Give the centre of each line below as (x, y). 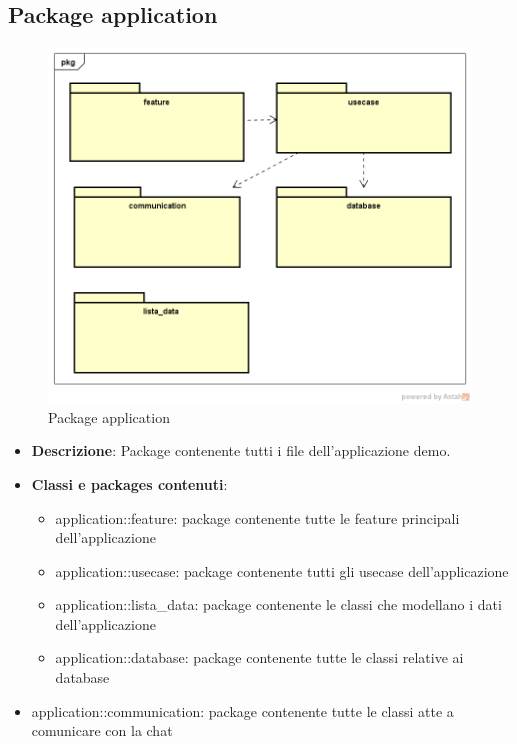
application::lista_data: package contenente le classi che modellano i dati (278, 604)
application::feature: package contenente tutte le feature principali (257, 517)
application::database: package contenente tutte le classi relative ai (259, 657)
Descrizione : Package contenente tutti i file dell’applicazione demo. (241, 450)
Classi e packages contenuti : (129, 483)
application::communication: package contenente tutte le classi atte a (242, 710)
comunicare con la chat (102, 730)
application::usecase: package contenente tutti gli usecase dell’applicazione (282, 570)
